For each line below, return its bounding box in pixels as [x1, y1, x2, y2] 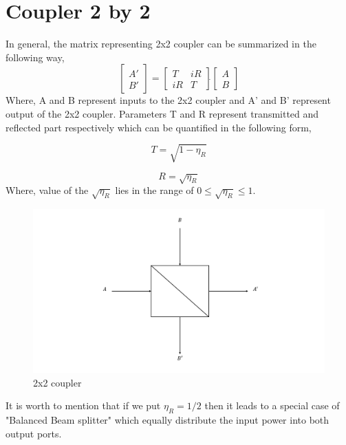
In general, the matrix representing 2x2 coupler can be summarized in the [6, 36, 316, 51]
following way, [6, 50, 65, 64]
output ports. [6, 426, 62, 440]
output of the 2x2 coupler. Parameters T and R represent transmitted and [6, 106, 319, 120]
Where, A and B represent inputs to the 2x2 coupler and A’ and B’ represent [6, 93, 331, 107]
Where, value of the [6, 183, 89, 197]
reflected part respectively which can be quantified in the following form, [6, 120, 312, 134]
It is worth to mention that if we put [6, 398, 161, 413]
